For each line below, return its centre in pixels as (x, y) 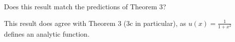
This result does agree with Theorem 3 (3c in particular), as (95, 23)
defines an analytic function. (47, 33)
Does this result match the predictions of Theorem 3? (85, 6)
